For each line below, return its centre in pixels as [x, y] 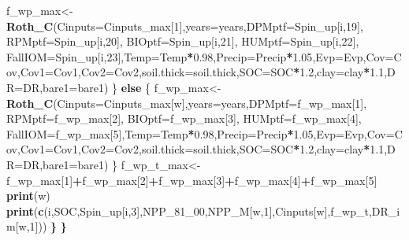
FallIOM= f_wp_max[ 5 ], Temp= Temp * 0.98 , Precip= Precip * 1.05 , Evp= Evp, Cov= [201, 133]
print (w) [28, 196]
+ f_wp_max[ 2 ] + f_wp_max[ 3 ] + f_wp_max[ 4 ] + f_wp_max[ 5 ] [225, 180]
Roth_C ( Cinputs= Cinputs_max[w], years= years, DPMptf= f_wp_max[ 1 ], [187, 103]
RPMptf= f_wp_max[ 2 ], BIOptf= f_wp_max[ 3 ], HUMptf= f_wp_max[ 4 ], [184, 118]
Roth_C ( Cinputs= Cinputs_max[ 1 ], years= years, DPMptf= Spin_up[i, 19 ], [185, 26]
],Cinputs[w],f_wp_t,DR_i [335, 210]
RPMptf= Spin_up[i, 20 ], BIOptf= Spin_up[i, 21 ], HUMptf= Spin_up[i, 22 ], [183, 41]
